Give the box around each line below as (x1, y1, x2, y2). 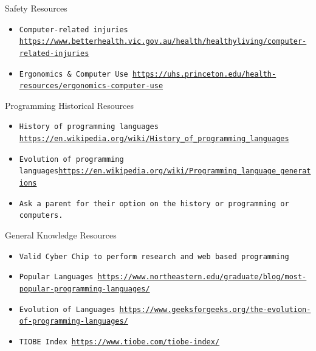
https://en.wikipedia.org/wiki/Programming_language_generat (58, 167, 311, 176)
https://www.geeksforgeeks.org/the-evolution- (119, 305, 311, 314)
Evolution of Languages (19, 305, 115, 314)
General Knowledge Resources (5, 229, 117, 242)
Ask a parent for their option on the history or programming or (19, 199, 289, 208)
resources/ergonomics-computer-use (19, 82, 163, 91)
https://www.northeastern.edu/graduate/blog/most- (97, 273, 307, 282)
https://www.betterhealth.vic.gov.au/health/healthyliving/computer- (19, 37, 307, 46)
